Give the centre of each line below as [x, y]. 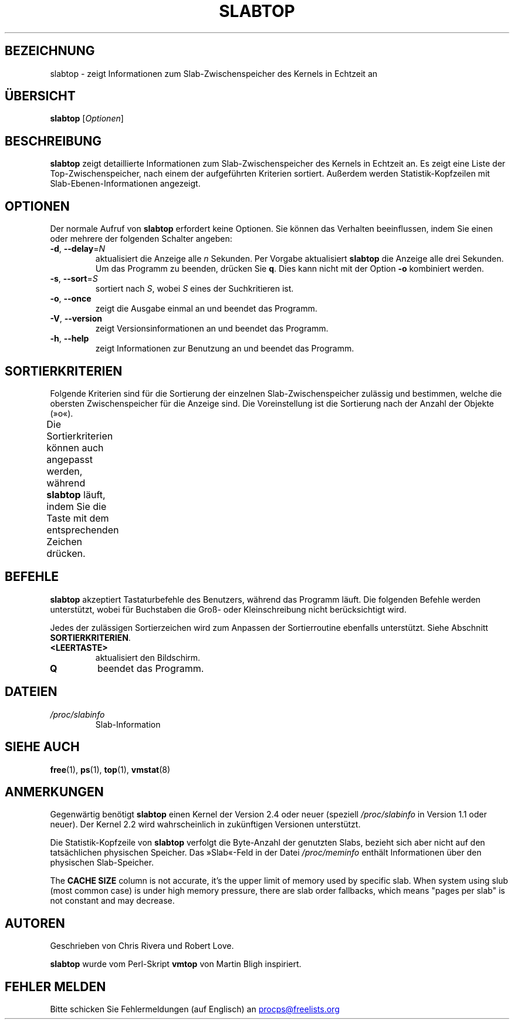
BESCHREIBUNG [53, 141]
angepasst [70, 459]
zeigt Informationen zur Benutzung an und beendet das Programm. [225, 349]
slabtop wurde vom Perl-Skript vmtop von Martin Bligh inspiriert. [176, 964]
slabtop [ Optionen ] [87, 119]
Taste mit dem [78, 518]
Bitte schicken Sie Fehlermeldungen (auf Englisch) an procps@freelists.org [195, 1009]
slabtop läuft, [76, 494]
